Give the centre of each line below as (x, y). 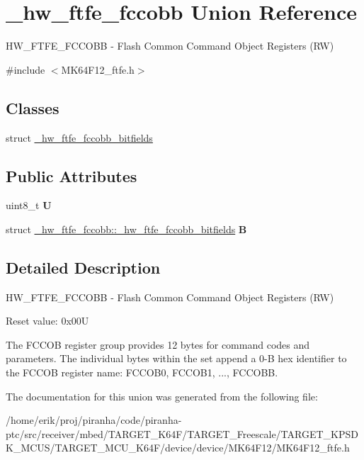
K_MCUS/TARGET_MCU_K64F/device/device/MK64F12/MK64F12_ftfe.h (178, 448)
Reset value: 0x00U (47, 321)
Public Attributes (72, 175)
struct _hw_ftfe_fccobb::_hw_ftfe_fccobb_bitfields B (126, 229)
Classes (33, 107)
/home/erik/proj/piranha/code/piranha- (94, 420)
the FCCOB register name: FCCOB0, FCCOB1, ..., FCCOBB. (142, 372)
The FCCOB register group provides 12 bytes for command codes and (158, 344)
